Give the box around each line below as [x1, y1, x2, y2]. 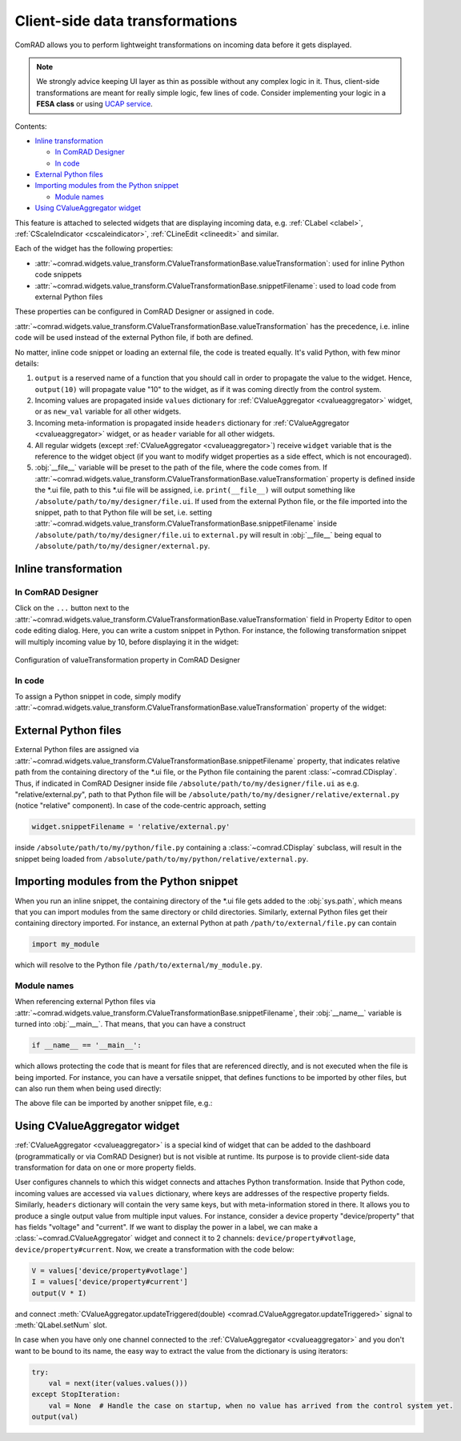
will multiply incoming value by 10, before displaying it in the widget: [14, 637, 239, 646]
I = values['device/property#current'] [31, 1277, 188, 1287]
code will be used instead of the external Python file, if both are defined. [14, 333, 254, 342]
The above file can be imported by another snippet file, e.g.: [14, 1099, 213, 1108]
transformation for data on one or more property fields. [14, 1163, 196, 1172]
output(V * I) [31, 1288, 87, 1298]
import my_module [31, 940, 100, 949]
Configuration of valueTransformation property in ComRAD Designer [14, 654, 240, 664]
